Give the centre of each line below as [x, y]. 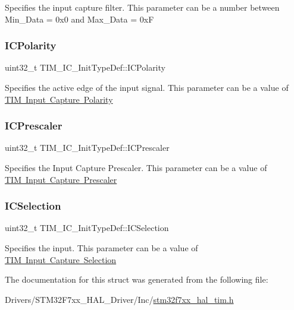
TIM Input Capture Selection [61, 259]
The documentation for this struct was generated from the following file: [137, 279]
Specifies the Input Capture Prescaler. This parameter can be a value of [136, 167]
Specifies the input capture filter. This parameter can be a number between [142, 7]
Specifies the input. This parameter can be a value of [101, 248]
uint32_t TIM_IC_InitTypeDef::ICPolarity [85, 67]
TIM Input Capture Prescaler [61, 179]
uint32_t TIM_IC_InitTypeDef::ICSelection [87, 228]
